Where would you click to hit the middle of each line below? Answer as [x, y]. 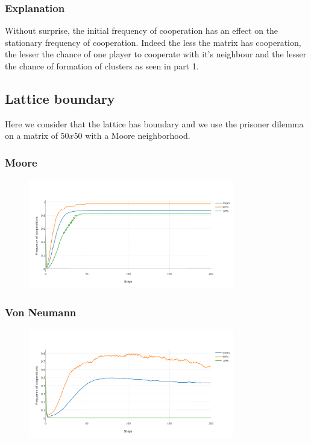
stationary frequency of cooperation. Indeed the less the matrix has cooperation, [153, 42]
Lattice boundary [60, 98]
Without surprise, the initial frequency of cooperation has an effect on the [142, 30]
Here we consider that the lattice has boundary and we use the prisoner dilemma [154, 123]
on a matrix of [31, 135]
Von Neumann [41, 312]
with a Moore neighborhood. [138, 135]
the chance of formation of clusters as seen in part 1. [102, 66]
